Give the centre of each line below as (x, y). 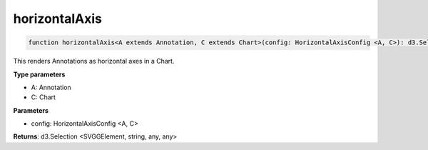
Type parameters (39, 74)
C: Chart (44, 97)
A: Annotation (51, 87)
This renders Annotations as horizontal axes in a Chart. (94, 61)
